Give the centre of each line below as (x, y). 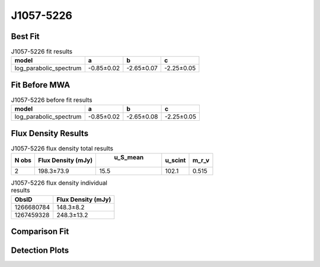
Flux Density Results (50, 133)
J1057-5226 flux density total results (62, 149)
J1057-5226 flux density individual (59, 183)
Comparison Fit (40, 232)
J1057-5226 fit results (42, 52)
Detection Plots (40, 251)
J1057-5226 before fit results (52, 100)
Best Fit (25, 36)
